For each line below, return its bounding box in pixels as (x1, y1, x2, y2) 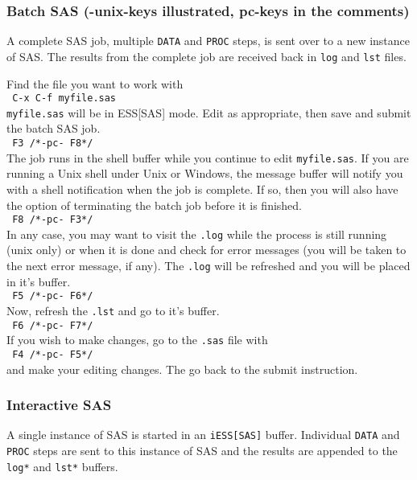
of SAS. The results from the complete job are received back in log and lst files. (6, 47, 407, 64)
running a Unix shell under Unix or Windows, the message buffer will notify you (6, 165, 403, 182)
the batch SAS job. (6, 120, 101, 137)
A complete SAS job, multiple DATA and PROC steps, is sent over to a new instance (6, 32, 411, 49)
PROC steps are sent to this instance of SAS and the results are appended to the (6, 442, 398, 459)
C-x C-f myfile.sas (12, 92, 117, 105)
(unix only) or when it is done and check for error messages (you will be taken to (6, 241, 407, 258)
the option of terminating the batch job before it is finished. (6, 196, 302, 213)
